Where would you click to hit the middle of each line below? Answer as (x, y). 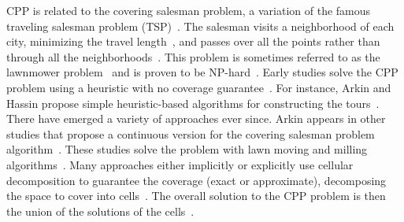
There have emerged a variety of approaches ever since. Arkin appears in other (196, 118)
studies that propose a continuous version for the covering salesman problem (191, 133)
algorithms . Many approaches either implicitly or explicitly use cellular (180, 164)
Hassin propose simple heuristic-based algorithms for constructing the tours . (193, 103)
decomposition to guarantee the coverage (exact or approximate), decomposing (196, 180)
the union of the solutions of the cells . (100, 211)
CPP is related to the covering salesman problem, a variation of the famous (189, 10)
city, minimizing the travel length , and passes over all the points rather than (193, 41)
